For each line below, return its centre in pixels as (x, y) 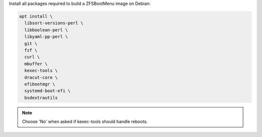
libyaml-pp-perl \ (46, 37)
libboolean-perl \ (46, 30)
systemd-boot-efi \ (48, 91)
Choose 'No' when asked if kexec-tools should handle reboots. (85, 122)
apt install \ (36, 16)
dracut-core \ (41, 77)
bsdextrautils (41, 98)
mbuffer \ (36, 64)
